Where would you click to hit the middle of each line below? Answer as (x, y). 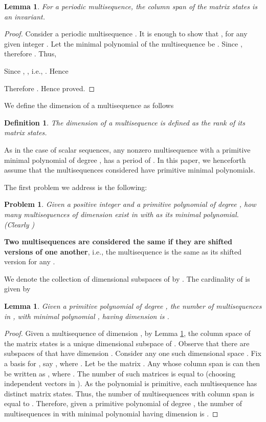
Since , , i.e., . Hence (36, 70)
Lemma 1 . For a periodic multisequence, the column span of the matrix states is (131, 6)
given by (17, 289)
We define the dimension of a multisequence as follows (89, 105)
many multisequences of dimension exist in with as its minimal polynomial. (121, 214)
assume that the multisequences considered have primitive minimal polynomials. (130, 170)
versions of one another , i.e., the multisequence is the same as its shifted (123, 251)
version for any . (30, 261)
